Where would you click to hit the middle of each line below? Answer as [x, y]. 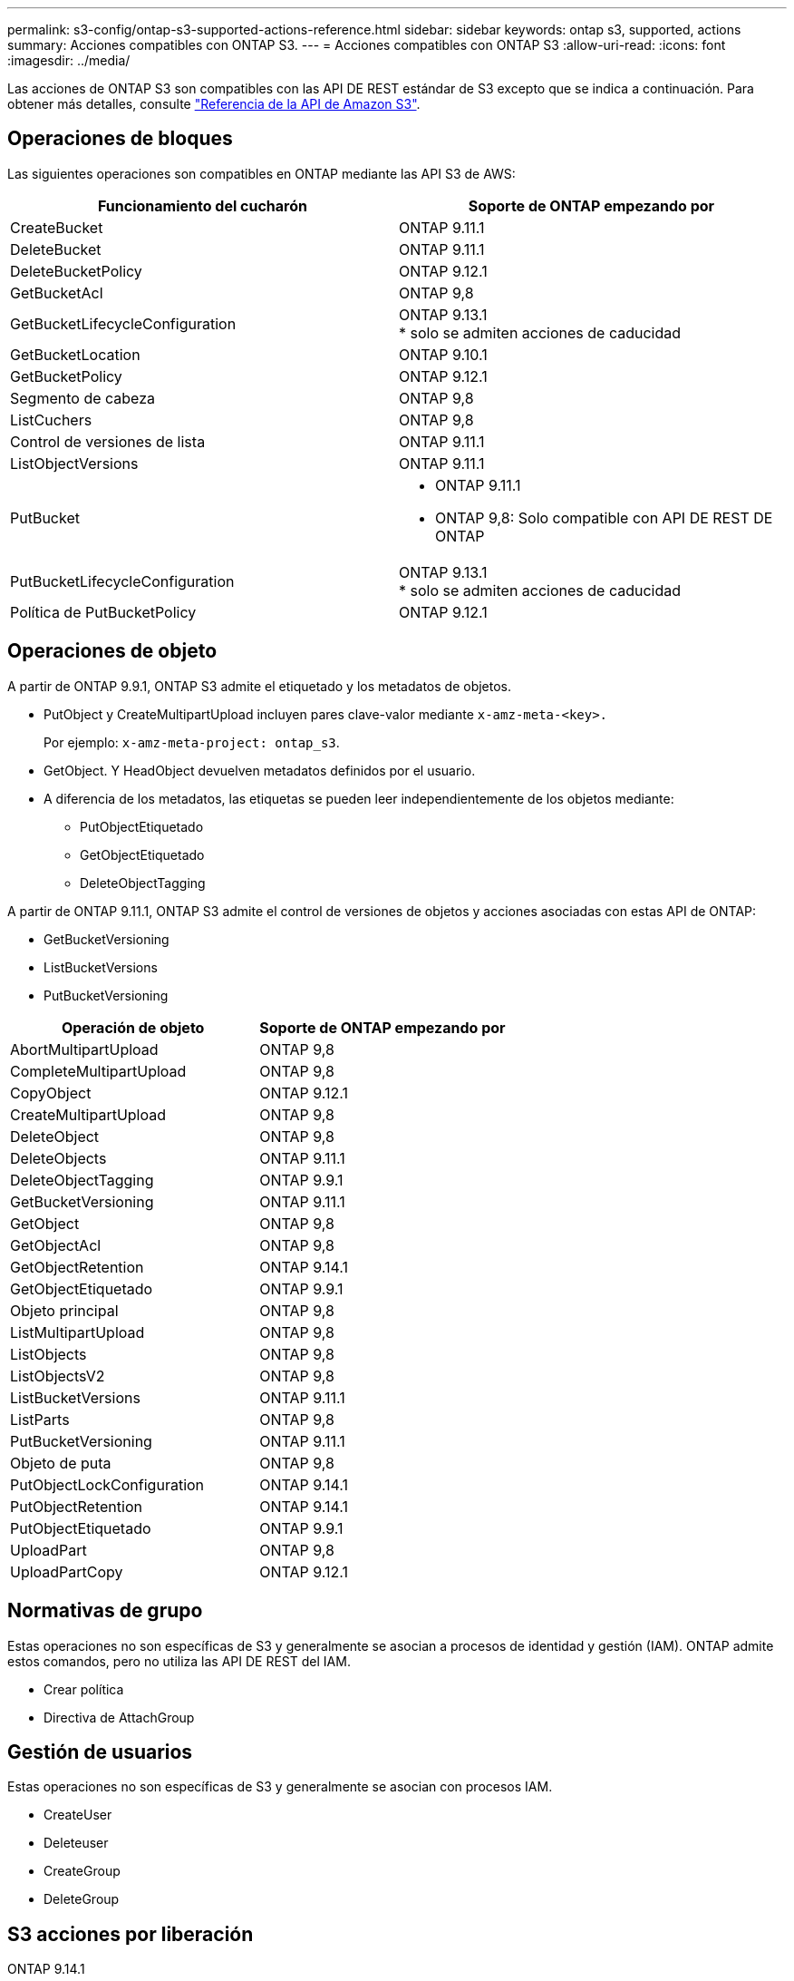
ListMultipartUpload [77, 1332]
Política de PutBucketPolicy [103, 612]
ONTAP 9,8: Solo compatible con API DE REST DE [604, 517]
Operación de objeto [133, 1027]
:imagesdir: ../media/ [69, 60]
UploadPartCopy [67, 1571]
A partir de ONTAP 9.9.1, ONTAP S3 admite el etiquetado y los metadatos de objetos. [260, 686]
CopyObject [51, 1093]
